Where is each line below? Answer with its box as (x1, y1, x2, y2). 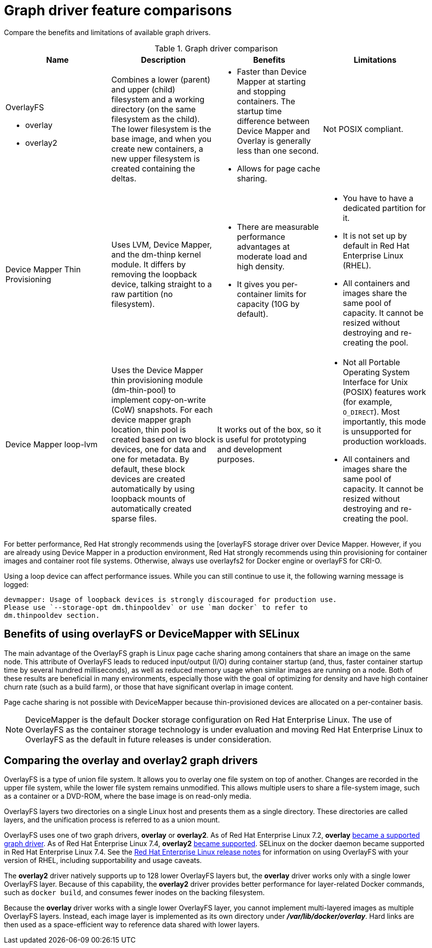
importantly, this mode (343, 416, 426, 427)
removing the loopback (111, 269, 197, 279)
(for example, (343, 396, 393, 407)
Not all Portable (343, 357, 400, 367)
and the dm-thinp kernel (111, 249, 201, 259)
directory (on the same (111, 104, 196, 114)
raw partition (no (111, 289, 173, 299)
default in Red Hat (343, 240, 410, 251)
